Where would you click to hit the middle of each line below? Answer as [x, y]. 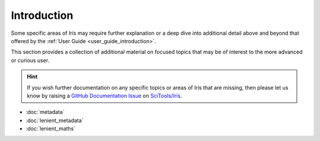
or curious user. [30, 60]
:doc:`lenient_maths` [51, 129]
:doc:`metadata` [45, 112]
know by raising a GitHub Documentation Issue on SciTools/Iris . [105, 96]
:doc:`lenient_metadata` [55, 120]
